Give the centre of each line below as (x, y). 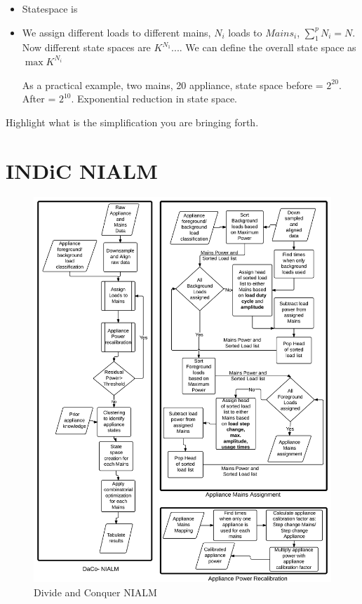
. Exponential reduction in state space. (154, 99)
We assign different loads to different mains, (116, 32)
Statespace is (50, 8)
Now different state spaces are (86, 47)
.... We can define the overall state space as (264, 47)
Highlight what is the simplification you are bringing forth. (132, 122)
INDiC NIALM (82, 170)
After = (39, 99)
